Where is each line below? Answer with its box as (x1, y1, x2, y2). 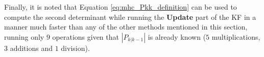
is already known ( (148, 31, 206, 42)
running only (4, 31, 44, 42)
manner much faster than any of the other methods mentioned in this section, (4, 21, 248, 32)
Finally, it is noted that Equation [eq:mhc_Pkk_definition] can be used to (4, 2, 237, 12)
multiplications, (211, 31, 260, 42)
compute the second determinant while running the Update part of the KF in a (4, 11, 256, 22)
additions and (10, 42, 53, 53)
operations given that (52, 31, 119, 42)
